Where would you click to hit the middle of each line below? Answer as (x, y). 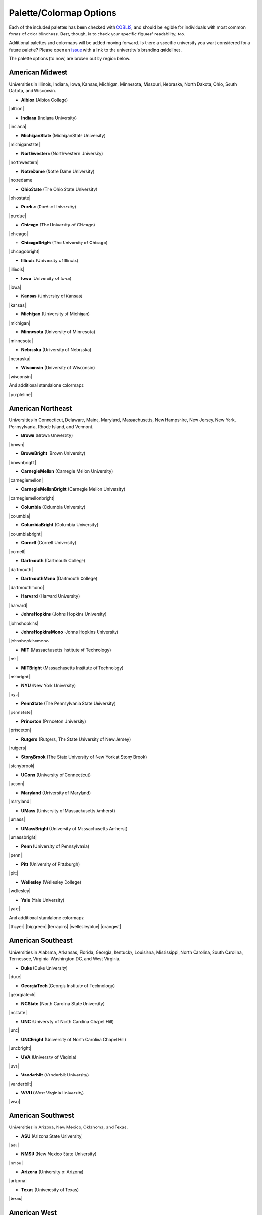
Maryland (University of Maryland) (56, 793)
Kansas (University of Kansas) (52, 296)
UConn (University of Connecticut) (56, 775)
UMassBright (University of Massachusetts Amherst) (74, 828)
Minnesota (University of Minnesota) (58, 332)
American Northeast (41, 408)
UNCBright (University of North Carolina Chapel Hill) (74, 1039)
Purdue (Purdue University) (49, 207)
